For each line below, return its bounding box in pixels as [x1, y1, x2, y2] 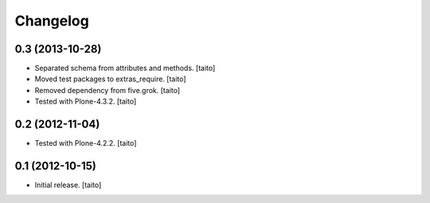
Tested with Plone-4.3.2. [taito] [34, 96, 137, 107]
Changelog [14, 12, 89, 29]
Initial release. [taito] [34, 180, 102, 190]
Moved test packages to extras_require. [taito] [34, 74, 186, 84]
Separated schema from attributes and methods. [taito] [34, 64, 216, 73]
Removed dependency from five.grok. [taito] [34, 85, 181, 95]
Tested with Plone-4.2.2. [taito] [34, 139, 137, 148]
